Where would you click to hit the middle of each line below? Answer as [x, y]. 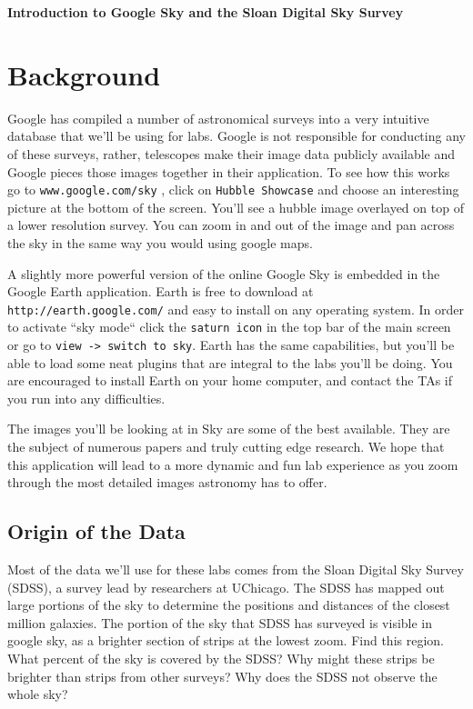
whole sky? [38, 694]
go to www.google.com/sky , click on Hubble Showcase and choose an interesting [233, 190]
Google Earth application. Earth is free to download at [161, 291]
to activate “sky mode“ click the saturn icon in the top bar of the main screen [229, 327]
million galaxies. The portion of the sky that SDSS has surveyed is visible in [220, 622]
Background [84, 74]
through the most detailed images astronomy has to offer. [167, 482]
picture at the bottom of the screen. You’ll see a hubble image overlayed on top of [236, 207]
